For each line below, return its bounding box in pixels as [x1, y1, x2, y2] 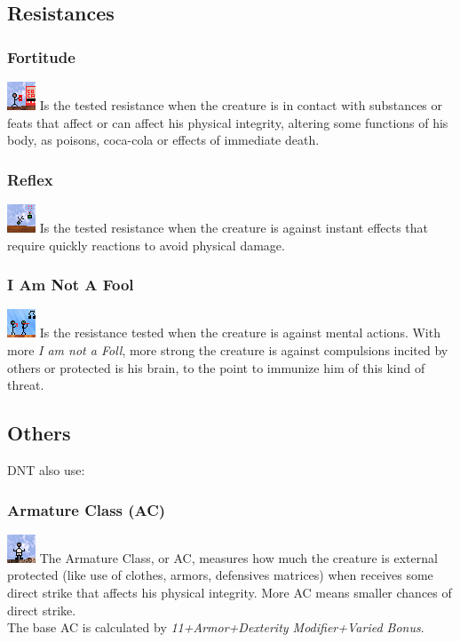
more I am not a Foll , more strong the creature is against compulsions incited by [7, 341, 448, 359]
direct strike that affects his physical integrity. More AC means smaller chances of [7, 583, 452, 601]
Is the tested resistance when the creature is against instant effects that [39, 218, 429, 236]
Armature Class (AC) [7, 498, 166, 520]
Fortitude [7, 45, 75, 67]
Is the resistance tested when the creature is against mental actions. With [39, 323, 440, 342]
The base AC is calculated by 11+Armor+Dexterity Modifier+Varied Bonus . [7, 618, 424, 637]
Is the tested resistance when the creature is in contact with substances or [39, 96, 443, 114]
